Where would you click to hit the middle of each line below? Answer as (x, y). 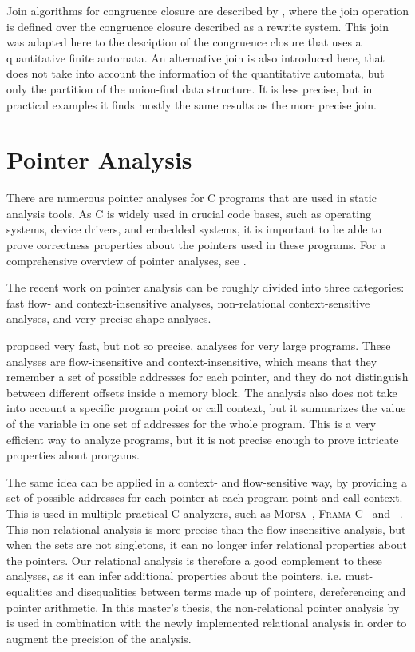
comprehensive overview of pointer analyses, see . (126, 260)
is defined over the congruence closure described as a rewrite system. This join (198, 26)
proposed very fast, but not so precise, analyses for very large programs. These (199, 346)
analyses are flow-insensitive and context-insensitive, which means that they (192, 361)
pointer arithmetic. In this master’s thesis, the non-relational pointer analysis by (203, 607)
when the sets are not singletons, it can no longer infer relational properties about (207, 545)
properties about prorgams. (73, 455)
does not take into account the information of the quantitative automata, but (196, 73)
